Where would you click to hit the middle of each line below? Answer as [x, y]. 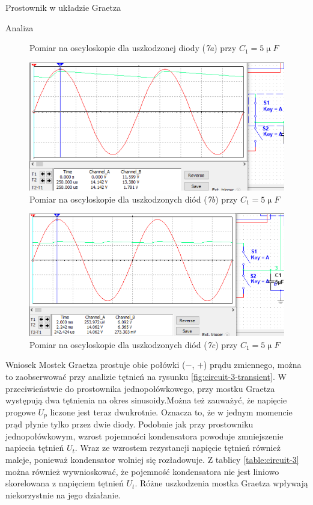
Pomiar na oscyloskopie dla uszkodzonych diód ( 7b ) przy [134, 199]
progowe [20, 412]
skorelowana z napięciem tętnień [65, 483]
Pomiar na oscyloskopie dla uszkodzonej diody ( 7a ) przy [133, 48]
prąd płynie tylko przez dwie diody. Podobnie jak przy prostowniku [129, 424]
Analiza [20, 27]
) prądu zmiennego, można [252, 365]
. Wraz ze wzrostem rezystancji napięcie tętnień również [178, 448]
